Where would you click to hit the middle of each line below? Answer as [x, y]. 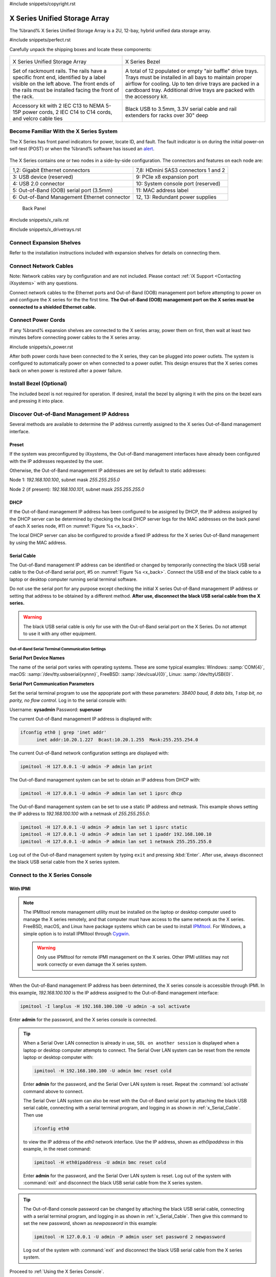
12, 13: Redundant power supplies [176, 197]
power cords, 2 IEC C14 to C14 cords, [67, 112]
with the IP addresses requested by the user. [56, 461]
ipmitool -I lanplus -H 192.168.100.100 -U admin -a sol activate [105, 1006]
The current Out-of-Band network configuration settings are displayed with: [89, 753]
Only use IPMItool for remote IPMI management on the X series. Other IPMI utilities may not [133, 957]
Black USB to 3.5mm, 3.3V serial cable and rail [181, 109]
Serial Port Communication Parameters [52, 683]
